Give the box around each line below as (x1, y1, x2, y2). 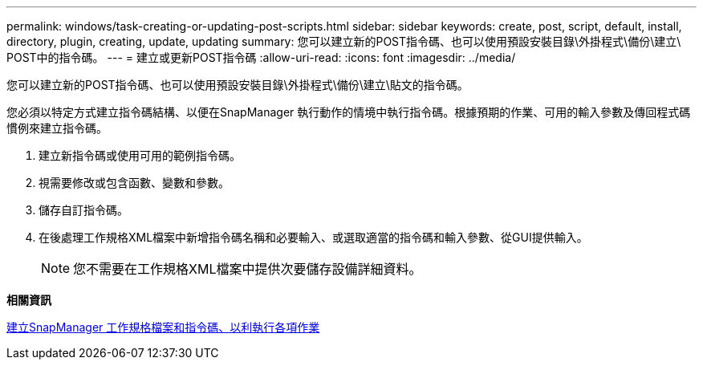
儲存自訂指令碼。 (39, 203, 128, 217)
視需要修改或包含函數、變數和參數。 (39, 176, 230, 189)
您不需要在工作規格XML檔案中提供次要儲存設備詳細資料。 (73, 261, 422, 277)
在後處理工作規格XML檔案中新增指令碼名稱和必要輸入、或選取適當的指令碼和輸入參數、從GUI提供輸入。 (39, 230, 588, 244)
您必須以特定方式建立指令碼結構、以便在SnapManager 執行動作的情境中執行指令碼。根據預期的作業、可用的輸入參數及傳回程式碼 (6, 105, 691, 119)
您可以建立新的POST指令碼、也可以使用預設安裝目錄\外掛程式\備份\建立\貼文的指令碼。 (6, 78, 469, 91)
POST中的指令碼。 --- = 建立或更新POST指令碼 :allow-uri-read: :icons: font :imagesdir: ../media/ (6, 51, 516, 64)
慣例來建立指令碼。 (6, 121, 108, 135)
